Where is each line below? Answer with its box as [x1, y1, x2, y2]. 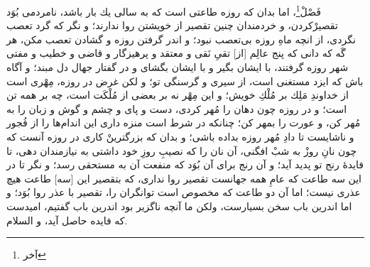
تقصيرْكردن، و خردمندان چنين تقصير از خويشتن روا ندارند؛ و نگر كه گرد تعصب [6, 18, 338, 33]
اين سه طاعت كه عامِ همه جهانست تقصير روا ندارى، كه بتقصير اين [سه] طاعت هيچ [6, 170, 361, 185]
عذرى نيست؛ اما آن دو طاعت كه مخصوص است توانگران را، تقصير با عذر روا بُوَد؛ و [6, 185, 361, 200]
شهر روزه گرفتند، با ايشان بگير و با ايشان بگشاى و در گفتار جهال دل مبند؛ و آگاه [6, 60, 349, 75]
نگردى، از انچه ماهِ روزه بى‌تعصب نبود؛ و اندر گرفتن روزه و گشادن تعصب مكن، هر [6, 31, 356, 46]
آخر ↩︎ [23, 247, 46, 262]
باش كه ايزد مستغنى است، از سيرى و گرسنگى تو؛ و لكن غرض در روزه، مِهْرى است [6, 73, 364, 88]
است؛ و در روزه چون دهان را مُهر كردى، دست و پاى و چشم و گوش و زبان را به [6, 101, 347, 116]
